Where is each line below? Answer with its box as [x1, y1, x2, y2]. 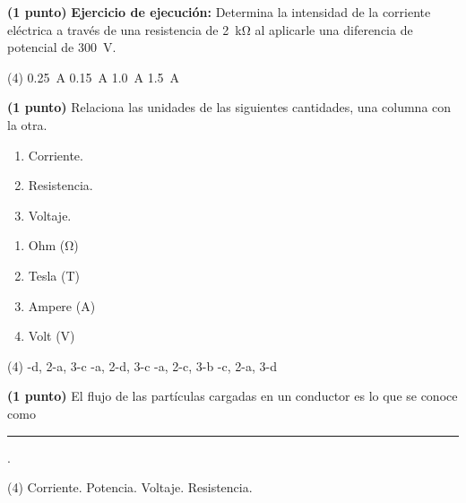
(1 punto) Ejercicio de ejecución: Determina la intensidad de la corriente [7, 3, 431, 21]
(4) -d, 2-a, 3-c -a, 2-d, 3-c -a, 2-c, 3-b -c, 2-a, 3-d [7, 356, 277, 375]
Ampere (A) [28, 296, 96, 315]
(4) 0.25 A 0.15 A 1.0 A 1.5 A [7, 67, 180, 86]
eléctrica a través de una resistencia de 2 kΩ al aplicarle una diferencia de [7, 20, 413, 39]
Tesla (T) [28, 265, 81, 284]
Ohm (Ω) [28, 236, 79, 255]
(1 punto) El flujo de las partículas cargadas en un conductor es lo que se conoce [7, 386, 458, 405]
